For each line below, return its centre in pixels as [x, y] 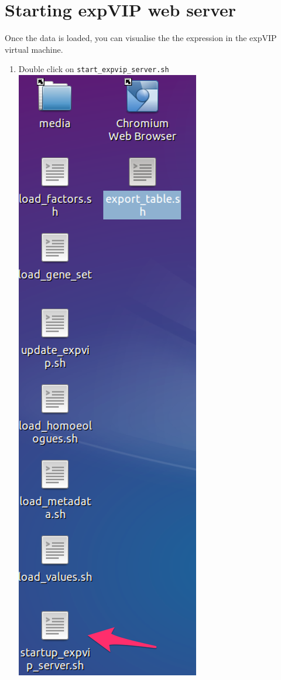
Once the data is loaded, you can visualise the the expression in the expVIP [141, 38]
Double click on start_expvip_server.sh [94, 69]
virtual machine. [34, 49]
